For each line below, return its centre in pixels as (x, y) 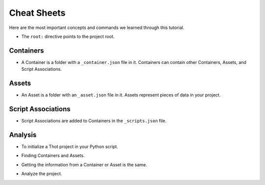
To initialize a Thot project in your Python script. (70, 146)
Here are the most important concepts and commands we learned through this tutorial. (97, 28)
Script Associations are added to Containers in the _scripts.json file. (94, 121)
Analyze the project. (42, 174)
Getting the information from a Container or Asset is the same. (84, 164)
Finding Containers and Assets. (53, 155)
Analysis (23, 135)
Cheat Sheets (37, 13)
